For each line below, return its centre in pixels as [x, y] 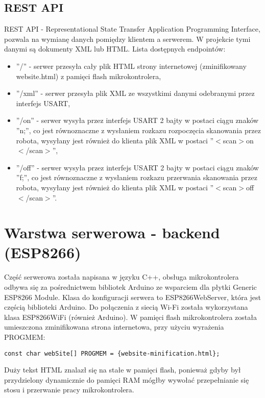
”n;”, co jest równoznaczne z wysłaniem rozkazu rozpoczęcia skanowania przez [138, 130]
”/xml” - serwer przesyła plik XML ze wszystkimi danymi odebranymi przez [135, 93]
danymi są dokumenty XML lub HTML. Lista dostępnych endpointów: [115, 49]
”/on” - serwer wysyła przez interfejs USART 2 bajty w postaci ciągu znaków [137, 120]
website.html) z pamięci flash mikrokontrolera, [89, 76]
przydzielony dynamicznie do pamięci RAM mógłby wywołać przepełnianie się [127, 379]
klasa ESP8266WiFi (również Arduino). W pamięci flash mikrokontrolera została [130, 317]
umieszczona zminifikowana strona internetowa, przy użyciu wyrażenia [114, 327]
